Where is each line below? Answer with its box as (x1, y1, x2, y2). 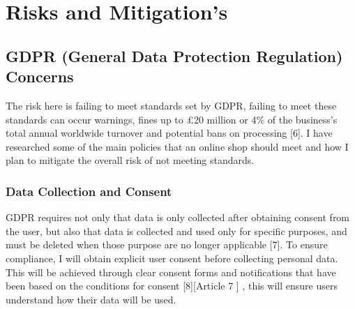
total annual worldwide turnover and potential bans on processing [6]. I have (6, 126, 333, 140)
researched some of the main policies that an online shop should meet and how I (6, 139, 349, 153)
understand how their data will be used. (6, 292, 176, 306)
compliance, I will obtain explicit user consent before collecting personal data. (6, 250, 338, 265)
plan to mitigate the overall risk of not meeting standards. (6, 153, 255, 167)
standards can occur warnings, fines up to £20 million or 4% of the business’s (6, 112, 338, 126)
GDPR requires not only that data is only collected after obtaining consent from (6, 210, 350, 225)
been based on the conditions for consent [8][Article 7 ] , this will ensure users (6, 278, 338, 293)
